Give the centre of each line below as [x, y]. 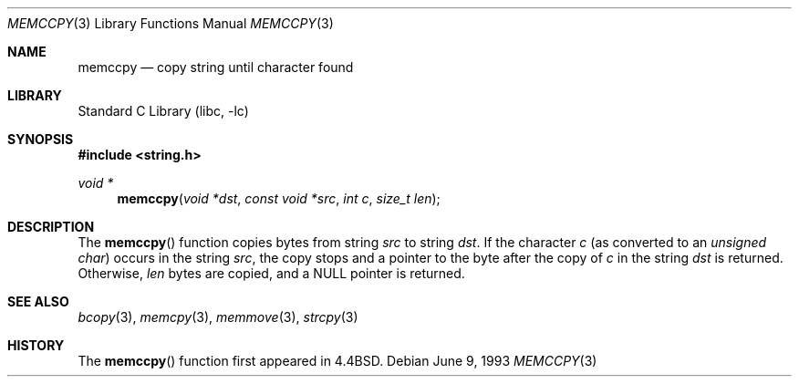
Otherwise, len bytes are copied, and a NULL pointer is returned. [271, 273]
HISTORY [36, 345]
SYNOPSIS [41, 139]
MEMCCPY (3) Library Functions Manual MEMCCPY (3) [171, 23]
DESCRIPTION [51, 227]
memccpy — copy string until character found [216, 67]
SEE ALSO [38, 301]
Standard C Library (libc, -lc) [163, 111]
